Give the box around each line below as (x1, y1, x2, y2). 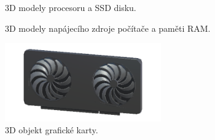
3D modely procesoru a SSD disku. (5, 1, 136, 13)
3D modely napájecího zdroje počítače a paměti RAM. (5, 21, 211, 34)
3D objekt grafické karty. (5, 123, 98, 136)
